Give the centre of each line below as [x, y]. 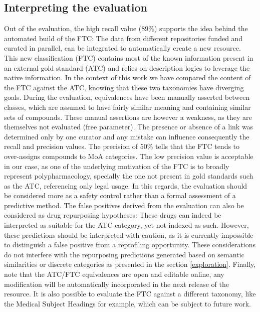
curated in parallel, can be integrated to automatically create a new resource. [122, 48]
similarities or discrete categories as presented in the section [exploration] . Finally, [130, 264]
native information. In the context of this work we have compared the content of [127, 77]
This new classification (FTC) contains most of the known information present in [129, 57]
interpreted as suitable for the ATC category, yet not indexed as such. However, [126, 225]
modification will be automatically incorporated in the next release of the [116, 284]
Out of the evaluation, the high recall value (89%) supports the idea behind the [126, 28]
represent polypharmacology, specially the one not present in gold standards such [129, 176]
